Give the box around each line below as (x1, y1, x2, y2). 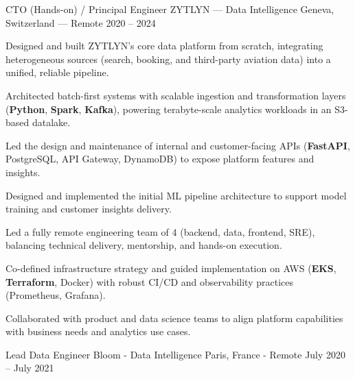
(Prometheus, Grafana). (5, 288, 106, 302)
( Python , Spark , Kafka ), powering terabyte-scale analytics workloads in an (5, 101, 332, 116)
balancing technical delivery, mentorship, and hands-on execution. (5, 238, 282, 252)
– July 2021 (5, 360, 54, 375)
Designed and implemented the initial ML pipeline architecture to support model (5, 188, 347, 202)
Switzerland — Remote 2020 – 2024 (5, 15, 156, 29)
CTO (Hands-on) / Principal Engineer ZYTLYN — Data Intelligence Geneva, (5, 2, 334, 16)
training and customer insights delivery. (5, 201, 172, 216)
